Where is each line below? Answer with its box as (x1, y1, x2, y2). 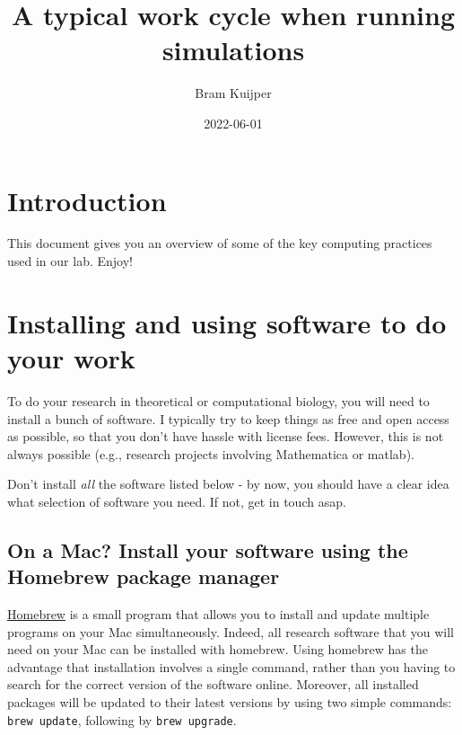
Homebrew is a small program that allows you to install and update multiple (7, 605, 430, 624)
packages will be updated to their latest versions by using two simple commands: (7, 693, 452, 712)
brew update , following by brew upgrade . (7, 710, 237, 729)
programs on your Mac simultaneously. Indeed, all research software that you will (7, 622, 455, 641)
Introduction (7, 182, 167, 218)
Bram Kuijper (195, 84, 272, 102)
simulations (161, 31, 305, 68)
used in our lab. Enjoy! (7, 252, 133, 270)
